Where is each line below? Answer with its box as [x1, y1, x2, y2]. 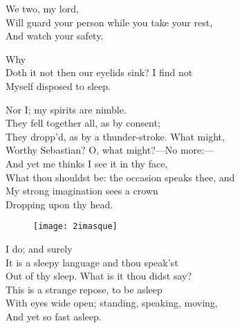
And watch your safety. [6, 28, 104, 43]
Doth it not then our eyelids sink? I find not [6, 65, 193, 80]
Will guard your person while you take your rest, [6, 15, 213, 29]
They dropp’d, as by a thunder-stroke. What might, [6, 129, 225, 143]
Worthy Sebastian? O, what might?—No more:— [6, 143, 214, 157]
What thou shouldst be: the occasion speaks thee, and [6, 170, 235, 184]
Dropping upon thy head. [6, 197, 113, 211]
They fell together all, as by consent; [6, 116, 160, 130]
